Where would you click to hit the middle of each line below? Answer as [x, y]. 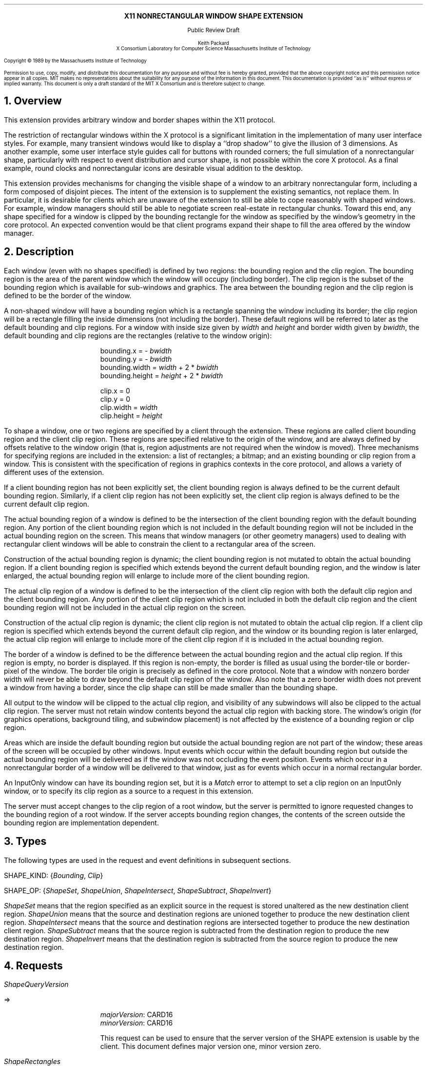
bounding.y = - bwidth [136, 359]
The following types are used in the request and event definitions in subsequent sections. [147, 860]
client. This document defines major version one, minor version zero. [211, 1046]
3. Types [25, 841]
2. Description [39, 252]
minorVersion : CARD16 [136, 1023]
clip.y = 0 [115, 399]
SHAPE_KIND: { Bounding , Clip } [54, 875]
